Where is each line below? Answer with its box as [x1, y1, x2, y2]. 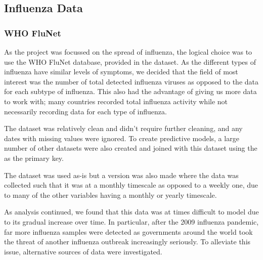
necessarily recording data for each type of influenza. [4, 106, 167, 116]
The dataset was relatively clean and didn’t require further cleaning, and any [4, 123, 243, 134]
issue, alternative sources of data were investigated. [4, 246, 162, 256]
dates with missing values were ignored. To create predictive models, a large [4, 133, 239, 143]
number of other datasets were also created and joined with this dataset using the [4, 143, 257, 153]
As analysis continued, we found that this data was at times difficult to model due [4, 206, 259, 217]
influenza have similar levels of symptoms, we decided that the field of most [4, 66, 238, 77]
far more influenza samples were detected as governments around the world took [4, 226, 253, 237]
